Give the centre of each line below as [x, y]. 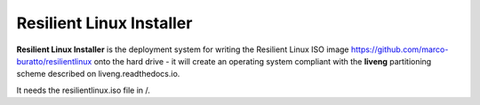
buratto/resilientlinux [54, 61]
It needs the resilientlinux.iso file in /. [84, 90]
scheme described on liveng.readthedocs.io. [98, 74]
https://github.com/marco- [400, 49]
